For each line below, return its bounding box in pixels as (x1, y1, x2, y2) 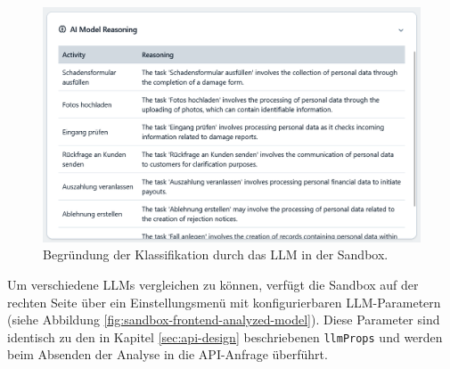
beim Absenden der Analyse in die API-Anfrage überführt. (7, 345, 328, 364)
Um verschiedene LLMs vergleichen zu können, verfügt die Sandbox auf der (7, 275, 419, 293)
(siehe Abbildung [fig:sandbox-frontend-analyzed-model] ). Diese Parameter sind (7, 310, 440, 329)
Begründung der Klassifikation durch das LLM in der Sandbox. (43, 245, 389, 264)
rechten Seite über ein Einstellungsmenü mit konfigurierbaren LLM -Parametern (7, 292, 441, 311)
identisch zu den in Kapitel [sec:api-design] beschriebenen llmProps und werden (7, 327, 443, 346)
